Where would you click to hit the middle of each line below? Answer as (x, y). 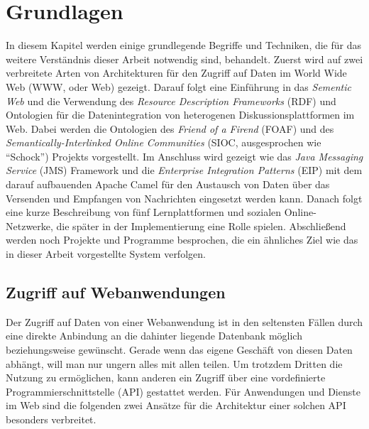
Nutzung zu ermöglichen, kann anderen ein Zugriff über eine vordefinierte (166, 378)
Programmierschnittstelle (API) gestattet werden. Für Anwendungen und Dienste (183, 391)
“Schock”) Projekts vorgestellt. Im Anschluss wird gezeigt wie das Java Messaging (184, 156)
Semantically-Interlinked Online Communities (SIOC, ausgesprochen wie (164, 142)
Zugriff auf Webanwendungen (116, 292)
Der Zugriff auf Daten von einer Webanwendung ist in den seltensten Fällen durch (184, 321)
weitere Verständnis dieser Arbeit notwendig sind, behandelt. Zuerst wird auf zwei (184, 59)
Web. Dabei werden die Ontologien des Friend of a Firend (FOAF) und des (170, 128)
